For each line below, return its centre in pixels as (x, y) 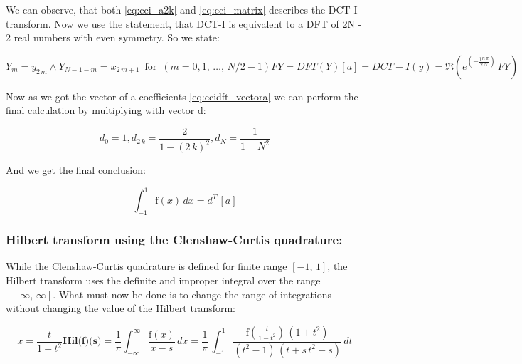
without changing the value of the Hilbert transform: (121, 308)
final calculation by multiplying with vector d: (106, 110)
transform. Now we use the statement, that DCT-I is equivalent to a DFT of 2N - (184, 23)
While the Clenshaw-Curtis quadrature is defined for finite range (147, 266)
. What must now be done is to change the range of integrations (192, 294)
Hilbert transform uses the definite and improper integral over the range (163, 280)
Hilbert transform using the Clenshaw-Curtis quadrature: (174, 240)
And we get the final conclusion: (76, 170)
